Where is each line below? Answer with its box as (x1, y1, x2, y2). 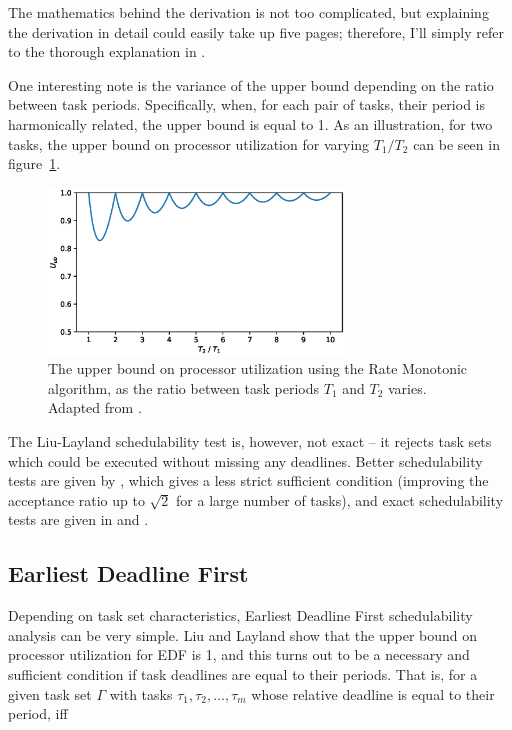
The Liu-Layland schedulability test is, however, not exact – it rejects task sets (8, 431, 492, 452)
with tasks (109, 683, 173, 704)
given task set (8, 683, 92, 704)
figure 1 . (8, 153, 61, 174)
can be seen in (413, 133, 500, 154)
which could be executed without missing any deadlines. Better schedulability (8, 450, 483, 471)
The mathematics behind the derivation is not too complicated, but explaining (8, 2, 489, 22)
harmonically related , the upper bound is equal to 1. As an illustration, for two (8, 113, 493, 134)
